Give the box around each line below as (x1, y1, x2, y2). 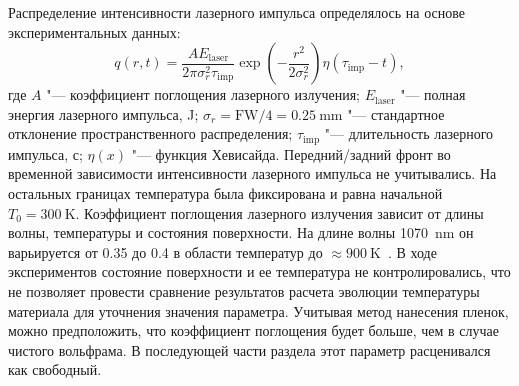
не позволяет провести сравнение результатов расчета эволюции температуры (8, 280, 480, 301)
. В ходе (387, 241, 437, 262)
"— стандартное (347, 103, 445, 124)
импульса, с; (8, 143, 83, 164)
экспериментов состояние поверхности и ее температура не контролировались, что (8, 261, 511, 282)
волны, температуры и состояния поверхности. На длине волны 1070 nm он (8, 222, 474, 243)
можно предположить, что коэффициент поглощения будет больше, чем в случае (8, 320, 499, 341)
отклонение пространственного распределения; (8, 123, 293, 144)
